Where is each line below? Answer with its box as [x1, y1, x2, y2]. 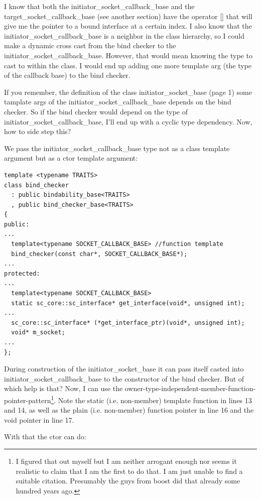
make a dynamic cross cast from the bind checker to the [4, 40, 176, 51]
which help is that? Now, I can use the [4, 383, 123, 394]
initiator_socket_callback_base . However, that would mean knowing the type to [4, 50, 252, 60]
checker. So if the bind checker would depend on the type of [4, 106, 188, 116]
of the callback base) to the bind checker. [4, 70, 130, 80]
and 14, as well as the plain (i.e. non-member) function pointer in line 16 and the [4, 405, 254, 415]
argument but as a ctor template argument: [4, 153, 138, 163]
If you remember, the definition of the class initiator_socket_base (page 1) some [4, 86, 252, 97]
